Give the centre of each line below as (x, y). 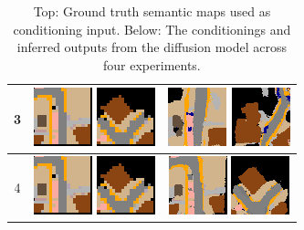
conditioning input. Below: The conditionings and (152, 29)
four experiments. (152, 64)
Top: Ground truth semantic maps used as (152, 11)
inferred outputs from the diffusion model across (152, 47)
